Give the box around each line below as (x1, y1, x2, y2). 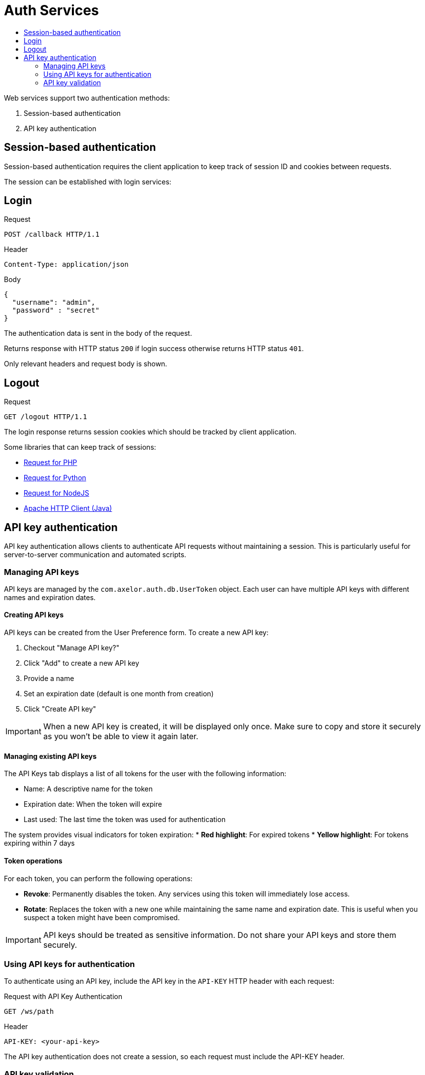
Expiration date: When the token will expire (24, 800, 162, 809)
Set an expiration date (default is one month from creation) (24, 689, 214, 698)
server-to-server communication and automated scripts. (4, 550, 187, 559)
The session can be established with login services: (4, 177, 171, 186)
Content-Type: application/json (4, 260, 129, 269)
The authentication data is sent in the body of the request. (4, 329, 192, 338)
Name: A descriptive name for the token (24, 785, 153, 793)
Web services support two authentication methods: (4, 93, 170, 102)
